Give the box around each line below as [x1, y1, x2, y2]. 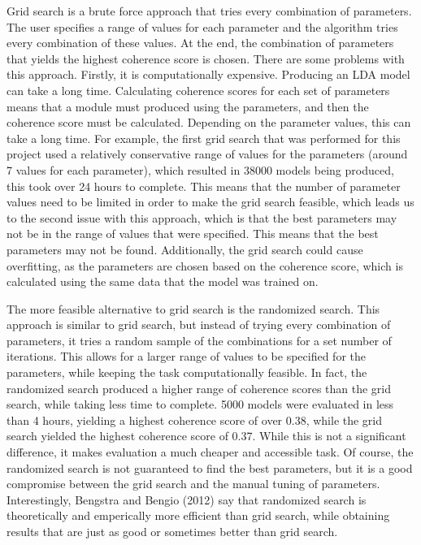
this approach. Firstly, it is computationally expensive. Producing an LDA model [7, 66, 410, 83]
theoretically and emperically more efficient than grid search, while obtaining [7, 507, 390, 524]
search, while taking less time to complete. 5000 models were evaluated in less [7, 396, 394, 413]
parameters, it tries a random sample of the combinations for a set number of [7, 331, 392, 348]
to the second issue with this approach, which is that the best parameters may [7, 209, 397, 226]
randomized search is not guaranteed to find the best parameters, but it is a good [7, 459, 413, 476]
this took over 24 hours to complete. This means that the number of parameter [7, 177, 401, 194]
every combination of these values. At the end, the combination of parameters [7, 34, 394, 51]
